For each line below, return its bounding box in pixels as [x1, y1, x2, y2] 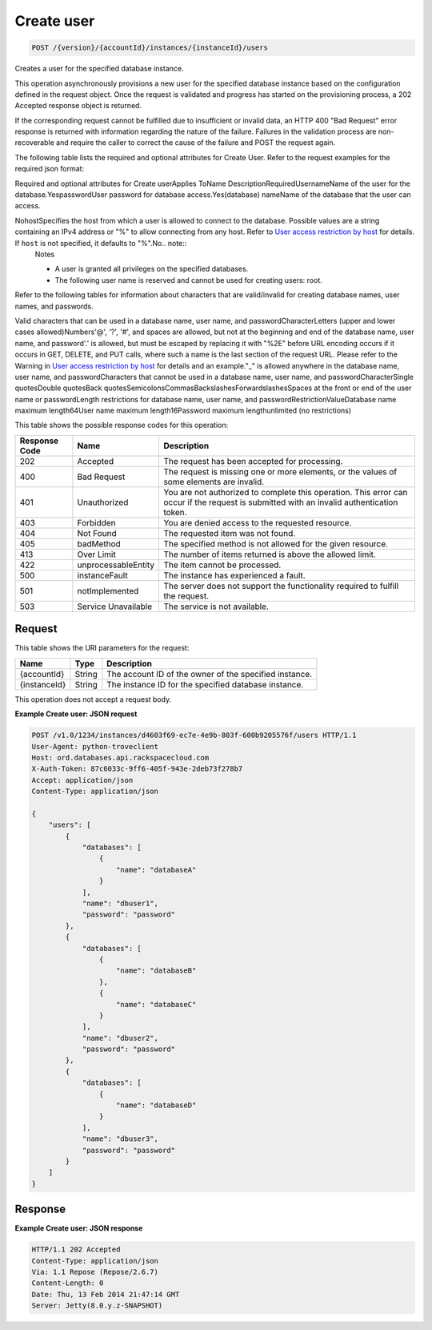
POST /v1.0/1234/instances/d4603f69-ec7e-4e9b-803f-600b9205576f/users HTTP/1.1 [31, 731, 357, 740]
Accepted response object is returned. [14, 101, 142, 111]
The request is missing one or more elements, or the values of [163, 465, 398, 477]
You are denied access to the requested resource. [163, 517, 352, 528]
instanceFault [77, 570, 128, 581]
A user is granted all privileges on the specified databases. [54, 264, 249, 274]
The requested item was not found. [163, 527, 296, 538]
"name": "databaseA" [116, 865, 197, 874]
